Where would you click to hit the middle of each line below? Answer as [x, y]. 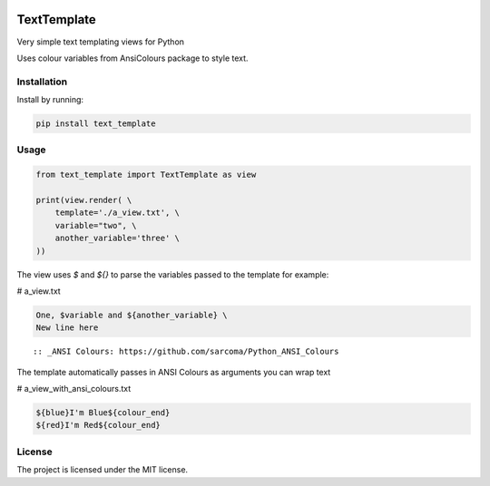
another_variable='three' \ [118, 238]
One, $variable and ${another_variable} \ [132, 315]
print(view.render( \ [84, 200]
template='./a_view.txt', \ [118, 213]
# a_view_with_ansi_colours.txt [74, 389]
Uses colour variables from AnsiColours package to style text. [132, 58]
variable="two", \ [96, 225]
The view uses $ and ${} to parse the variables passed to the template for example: [173, 274]
